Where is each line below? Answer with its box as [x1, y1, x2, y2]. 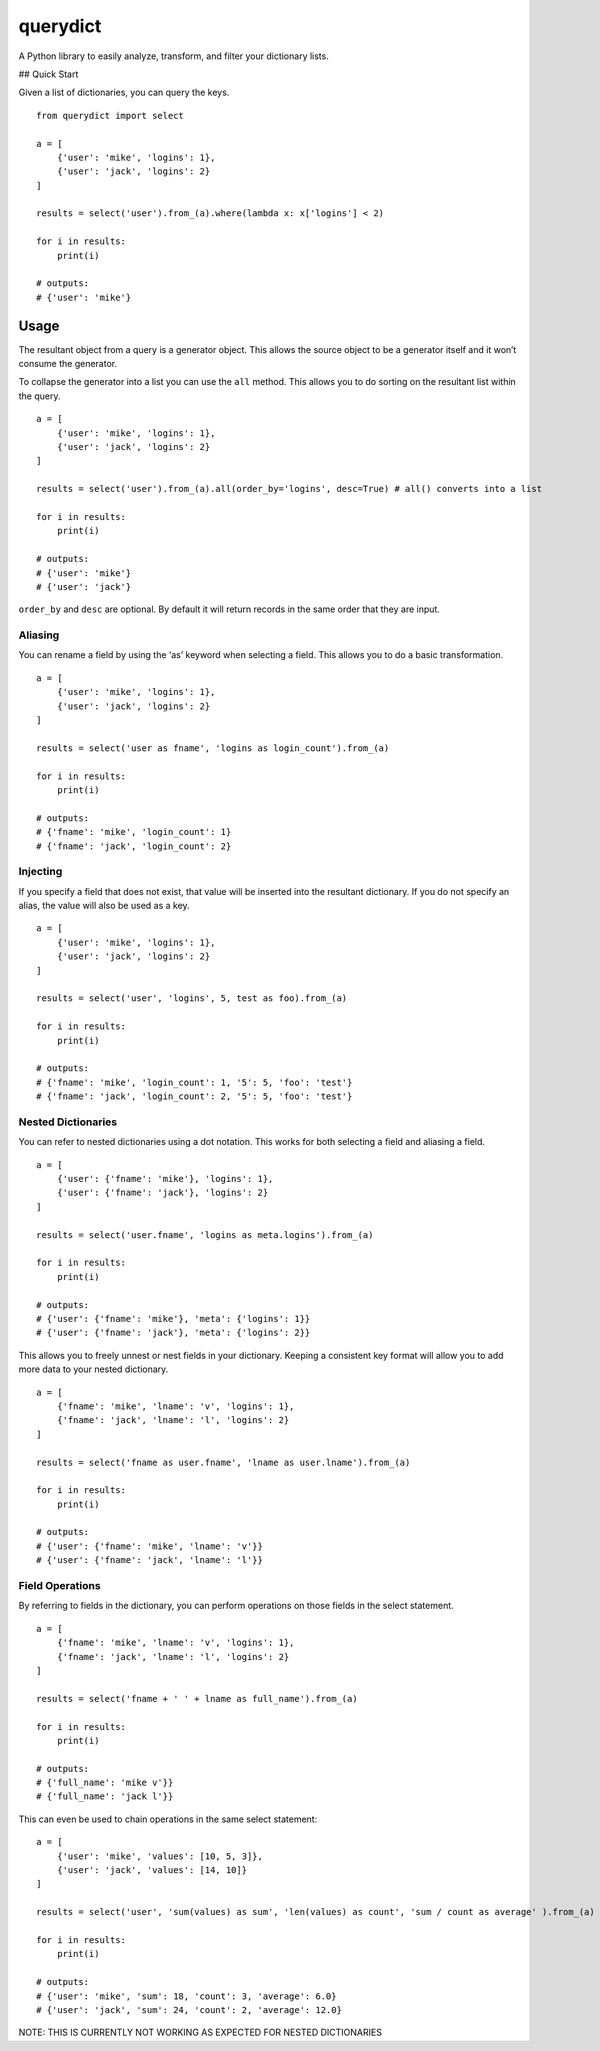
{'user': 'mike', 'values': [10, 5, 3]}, [56, 1850, 264, 1862]
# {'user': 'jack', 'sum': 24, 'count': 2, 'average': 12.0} [36, 2004, 342, 2015]
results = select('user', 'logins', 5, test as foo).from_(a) [36, 993, 348, 1004]
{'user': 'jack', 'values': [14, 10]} [56, 1865, 248, 1876]
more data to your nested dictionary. [18, 1363, 169, 1375]
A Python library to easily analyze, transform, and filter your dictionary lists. [18, 50, 329, 62]
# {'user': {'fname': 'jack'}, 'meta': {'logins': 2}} [36, 1327, 311, 1339]
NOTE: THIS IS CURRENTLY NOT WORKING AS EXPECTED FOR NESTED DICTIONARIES [18, 2026, 382, 2039]
